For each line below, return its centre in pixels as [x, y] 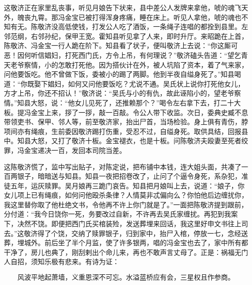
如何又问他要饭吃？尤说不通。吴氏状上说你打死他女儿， [156, 83]
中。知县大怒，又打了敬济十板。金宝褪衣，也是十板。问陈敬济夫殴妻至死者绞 [126, 141]
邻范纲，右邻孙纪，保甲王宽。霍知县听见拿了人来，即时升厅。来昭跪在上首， [126, 36]
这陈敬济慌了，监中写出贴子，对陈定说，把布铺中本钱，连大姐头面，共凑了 [123, 166]
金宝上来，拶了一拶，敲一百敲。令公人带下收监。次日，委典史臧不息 [139, 112]
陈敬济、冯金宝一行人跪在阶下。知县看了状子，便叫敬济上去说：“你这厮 [118, 45]
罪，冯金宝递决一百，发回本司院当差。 [65, 150]
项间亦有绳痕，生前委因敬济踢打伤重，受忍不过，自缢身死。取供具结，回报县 [126, 131]
